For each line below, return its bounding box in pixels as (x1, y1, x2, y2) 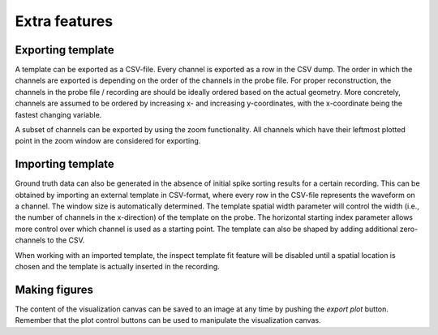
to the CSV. (47, 235, 85, 245)
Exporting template (15, 43, 114, 57)
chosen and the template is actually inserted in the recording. (15, 262, 221, 272)
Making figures (15, 282, 93, 296)
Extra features (15, 12, 114, 30)
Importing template (15, 157, 115, 171)
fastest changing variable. (15, 110, 102, 119)
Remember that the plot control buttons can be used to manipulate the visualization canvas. (15, 316, 321, 325)
